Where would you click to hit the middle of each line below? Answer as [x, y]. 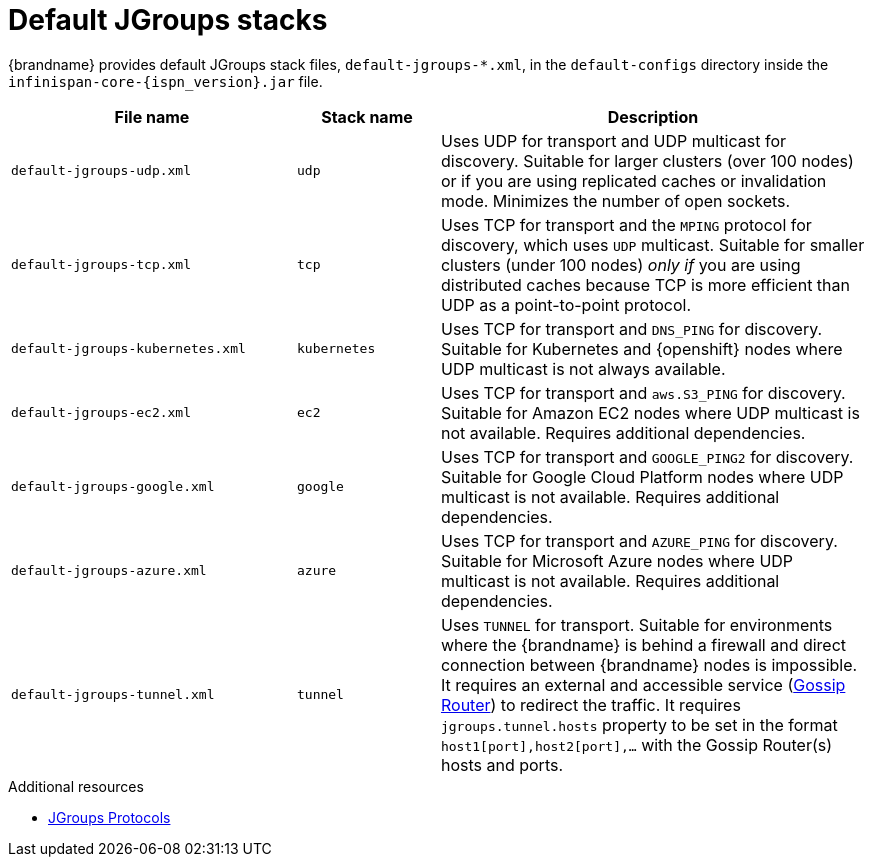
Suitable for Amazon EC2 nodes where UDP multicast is [650, 412]
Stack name [367, 116]
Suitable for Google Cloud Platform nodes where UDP [642, 476]
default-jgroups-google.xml [113, 487]
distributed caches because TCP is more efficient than [645, 284]
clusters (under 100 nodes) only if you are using [620, 264]
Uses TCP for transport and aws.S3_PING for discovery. [643, 392]
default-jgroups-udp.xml [101, 171]
